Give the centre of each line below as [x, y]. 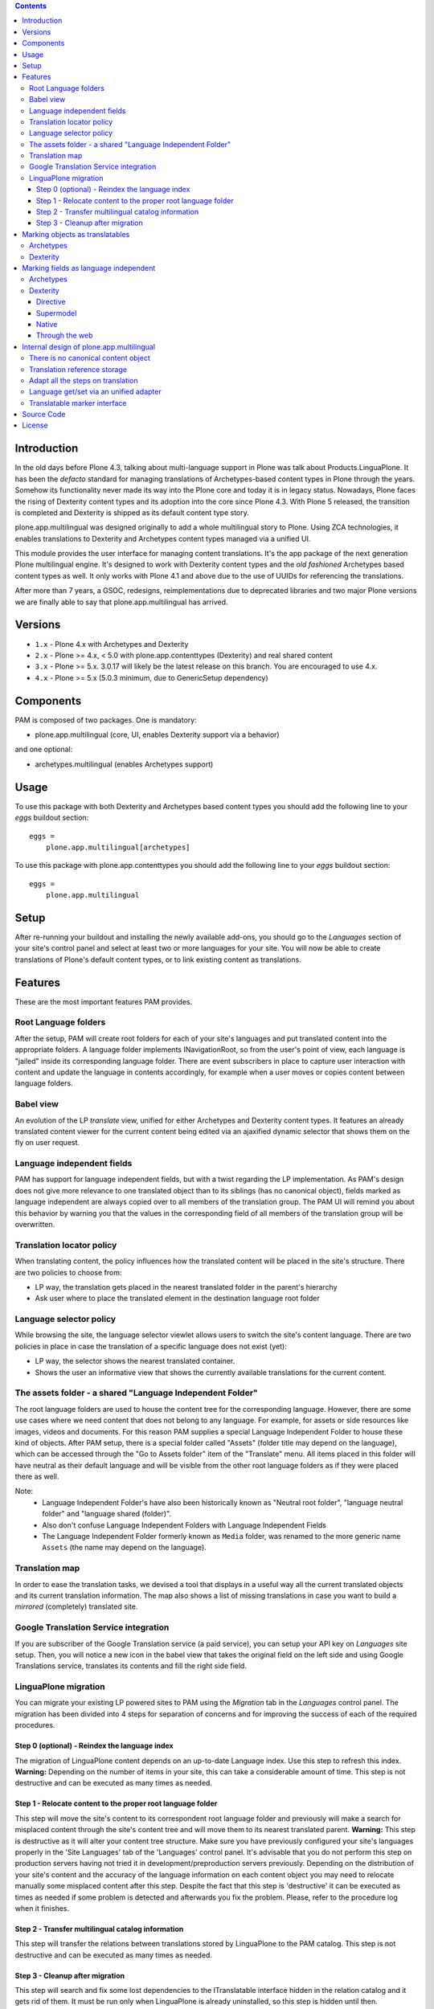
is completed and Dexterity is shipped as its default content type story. [132, 512]
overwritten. [35, 1224]
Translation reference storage [78, 369]
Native [47, 324]
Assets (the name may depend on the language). [124, 1548]
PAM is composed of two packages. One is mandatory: [106, 720]
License [35, 425]
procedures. [35, 1725]
